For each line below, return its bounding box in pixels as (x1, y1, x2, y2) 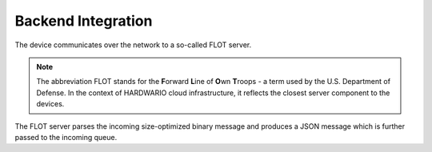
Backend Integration (14, 12, 153, 30)
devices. (36, 99, 65, 109)
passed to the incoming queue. (14, 132, 118, 142)
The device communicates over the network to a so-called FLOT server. (14, 40, 252, 50)
